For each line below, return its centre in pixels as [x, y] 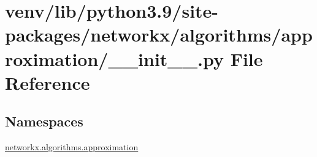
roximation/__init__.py [114, 58]
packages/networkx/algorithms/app [159, 35]
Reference [48, 82]
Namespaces [44, 121]
